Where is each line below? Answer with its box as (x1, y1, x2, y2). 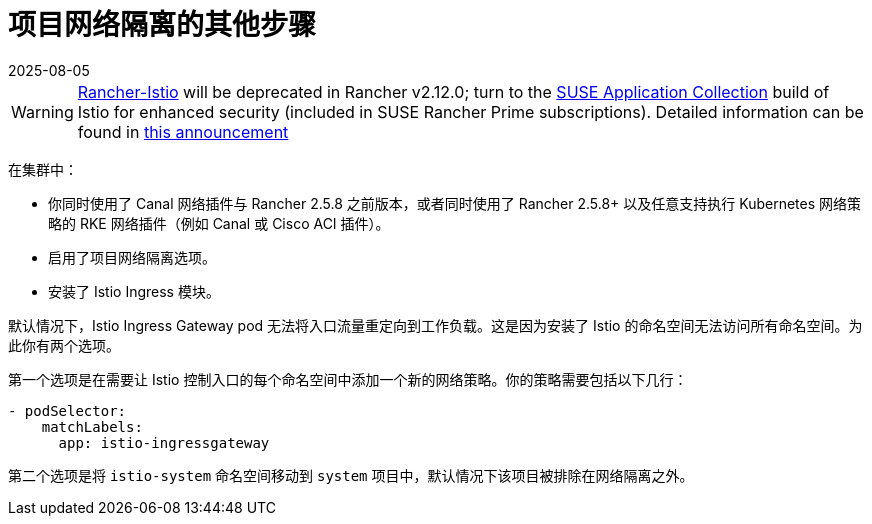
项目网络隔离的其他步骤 (8, 8, 317, 42)
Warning (11, 101, 74, 122)
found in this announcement (77, 121, 289, 142)
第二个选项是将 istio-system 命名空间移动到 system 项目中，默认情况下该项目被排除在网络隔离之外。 (8, 466, 694, 484)
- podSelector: (8, 402, 127, 419)
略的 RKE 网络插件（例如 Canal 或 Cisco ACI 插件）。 (48, 214, 390, 232)
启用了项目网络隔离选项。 (48, 248, 216, 266)
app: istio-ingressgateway (58, 434, 270, 451)
